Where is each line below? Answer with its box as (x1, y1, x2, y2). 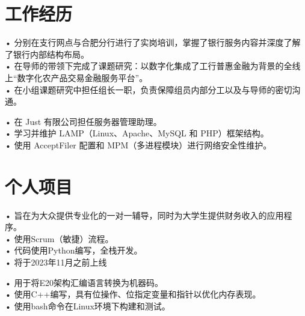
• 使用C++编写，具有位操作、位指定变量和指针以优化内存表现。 (5, 288, 261, 300)
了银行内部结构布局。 (5, 47, 89, 60)
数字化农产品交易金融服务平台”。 (17, 71, 148, 84)
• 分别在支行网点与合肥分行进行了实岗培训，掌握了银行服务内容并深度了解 (5, 36, 301, 49)
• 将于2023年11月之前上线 (5, 255, 107, 268)
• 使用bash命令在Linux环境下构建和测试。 (5, 299, 170, 312)
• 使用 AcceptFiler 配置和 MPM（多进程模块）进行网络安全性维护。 (5, 138, 272, 151)
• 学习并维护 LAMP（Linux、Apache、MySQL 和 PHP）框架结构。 (5, 127, 269, 139)
